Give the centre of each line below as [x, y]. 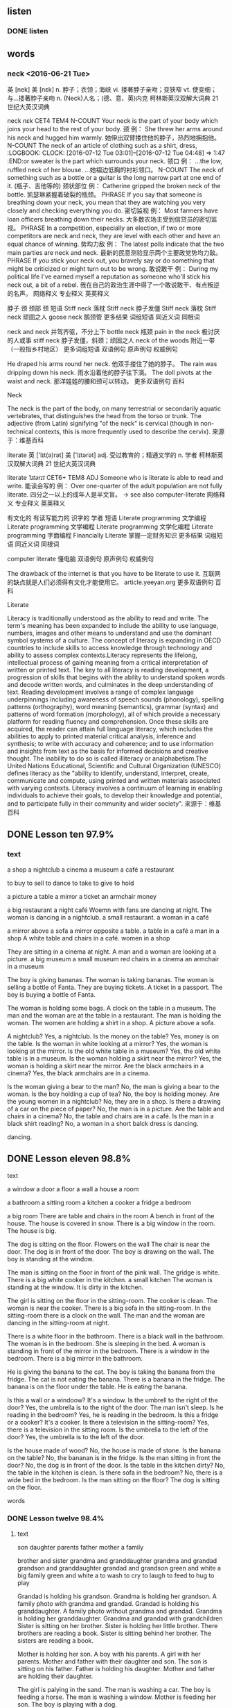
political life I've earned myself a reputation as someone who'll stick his [109, 276]
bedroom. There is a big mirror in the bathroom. [75, 1358]
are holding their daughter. [55, 1676]
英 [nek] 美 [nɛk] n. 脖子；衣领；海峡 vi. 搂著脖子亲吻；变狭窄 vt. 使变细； [112, 89]
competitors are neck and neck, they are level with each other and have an [114, 236]
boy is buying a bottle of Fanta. [51, 994]
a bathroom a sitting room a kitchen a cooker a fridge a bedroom [99, 1202]
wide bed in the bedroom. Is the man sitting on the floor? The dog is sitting [114, 1479]
